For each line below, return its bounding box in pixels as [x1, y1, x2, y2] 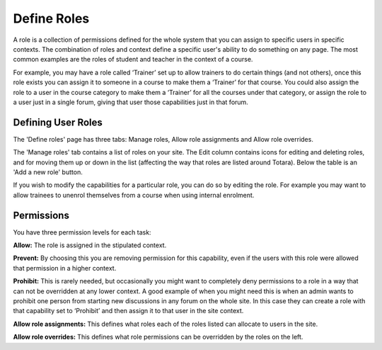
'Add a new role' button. [13, 167, 83, 176]
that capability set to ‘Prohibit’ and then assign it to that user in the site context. [13, 307, 244, 315]
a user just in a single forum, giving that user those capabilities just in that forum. [13, 98, 249, 106]
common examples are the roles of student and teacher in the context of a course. [13, 55, 253, 64]
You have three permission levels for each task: [13, 227, 151, 237]
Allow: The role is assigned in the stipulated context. [13, 241, 167, 249]
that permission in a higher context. [13, 264, 117, 272]
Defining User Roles [13, 116, 103, 128]
